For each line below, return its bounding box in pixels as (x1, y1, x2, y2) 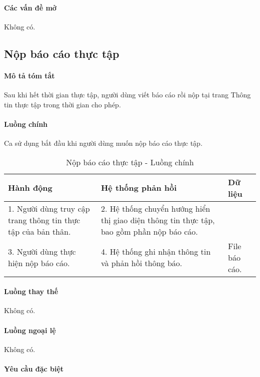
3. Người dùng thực (8, 246, 76, 258)
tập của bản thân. (8, 225, 71, 237)
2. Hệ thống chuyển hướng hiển (100, 202, 210, 214)
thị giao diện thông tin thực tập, (100, 214, 215, 226)
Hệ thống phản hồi (100, 182, 177, 194)
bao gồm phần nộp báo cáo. (100, 225, 198, 237)
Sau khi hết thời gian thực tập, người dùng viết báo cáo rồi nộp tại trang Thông (4, 89, 251, 99)
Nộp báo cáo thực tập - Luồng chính (66, 156, 194, 168)
